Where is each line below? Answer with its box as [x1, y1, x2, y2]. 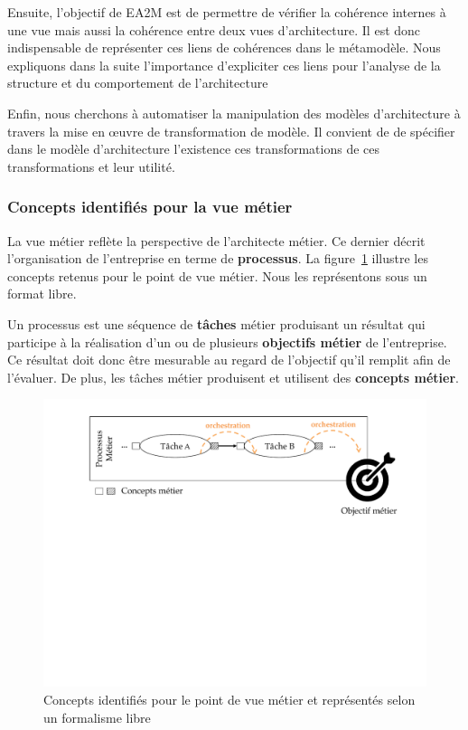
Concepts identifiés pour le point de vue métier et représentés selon [43, 689, 416, 708]
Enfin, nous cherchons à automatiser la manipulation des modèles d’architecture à [7, 103, 461, 122]
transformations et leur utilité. [7, 156, 175, 175]
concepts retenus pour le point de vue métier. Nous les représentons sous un [7, 266, 427, 285]
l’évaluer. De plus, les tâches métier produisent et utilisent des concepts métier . [7, 367, 460, 386]
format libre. [7, 284, 77, 303]
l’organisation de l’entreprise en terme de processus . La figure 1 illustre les [7, 249, 428, 268]
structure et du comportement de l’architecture [7, 73, 268, 92]
